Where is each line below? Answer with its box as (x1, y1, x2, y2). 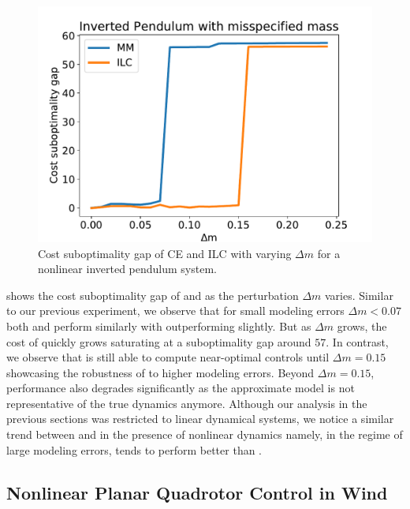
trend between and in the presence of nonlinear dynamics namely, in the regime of (6, 426, 403, 443)
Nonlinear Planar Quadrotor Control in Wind (6, 480, 388, 504)
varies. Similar (325, 286, 393, 303)
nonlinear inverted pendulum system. (38, 260, 217, 277)
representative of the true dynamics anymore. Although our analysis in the (6, 395, 367, 411)
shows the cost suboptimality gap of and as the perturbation (6, 286, 299, 303)
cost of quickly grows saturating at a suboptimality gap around (6, 333, 311, 350)
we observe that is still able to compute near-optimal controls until (6, 349, 330, 365)
